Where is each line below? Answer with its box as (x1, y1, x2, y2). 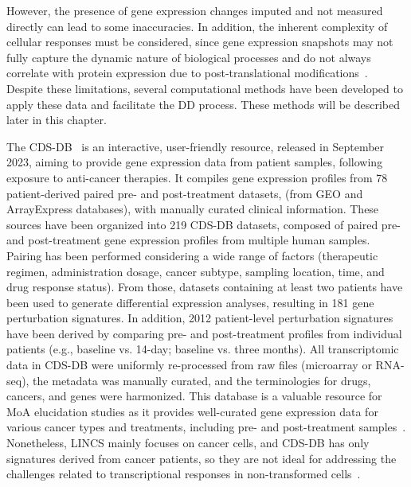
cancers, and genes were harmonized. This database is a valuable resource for (6, 388, 382, 404)
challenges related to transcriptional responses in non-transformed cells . (6, 466, 361, 482)
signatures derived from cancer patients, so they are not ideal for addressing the (6, 450, 397, 466)
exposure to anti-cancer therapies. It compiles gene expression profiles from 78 (6, 169, 388, 185)
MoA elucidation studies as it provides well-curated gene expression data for (6, 403, 378, 419)
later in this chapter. (6, 111, 107, 128)
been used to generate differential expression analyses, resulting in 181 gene (6, 294, 374, 310)
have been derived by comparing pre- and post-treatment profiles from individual (6, 325, 402, 341)
